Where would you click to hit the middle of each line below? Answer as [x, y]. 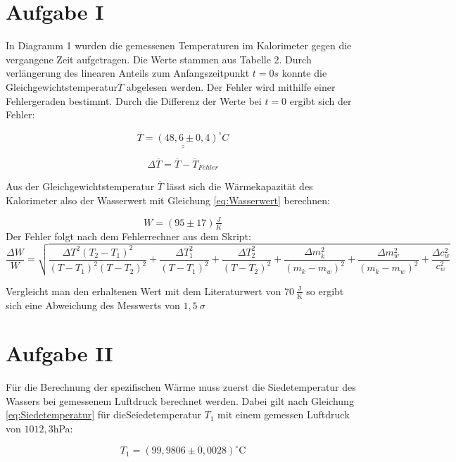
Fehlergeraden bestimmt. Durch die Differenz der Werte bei [134, 100]
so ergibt [325, 291]
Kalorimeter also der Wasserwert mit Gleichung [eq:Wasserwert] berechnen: [168, 200]
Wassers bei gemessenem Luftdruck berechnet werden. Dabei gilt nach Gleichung [180, 400]
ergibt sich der [321, 100]
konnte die [304, 73]
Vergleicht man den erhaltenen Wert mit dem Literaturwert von [144, 291]
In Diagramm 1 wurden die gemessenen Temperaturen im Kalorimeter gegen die [179, 45]
